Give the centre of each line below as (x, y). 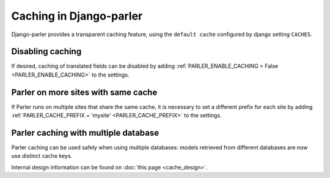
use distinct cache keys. (42, 156)
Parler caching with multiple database (85, 132)
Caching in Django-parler (77, 16)
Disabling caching (46, 52)
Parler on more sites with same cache (84, 92)
